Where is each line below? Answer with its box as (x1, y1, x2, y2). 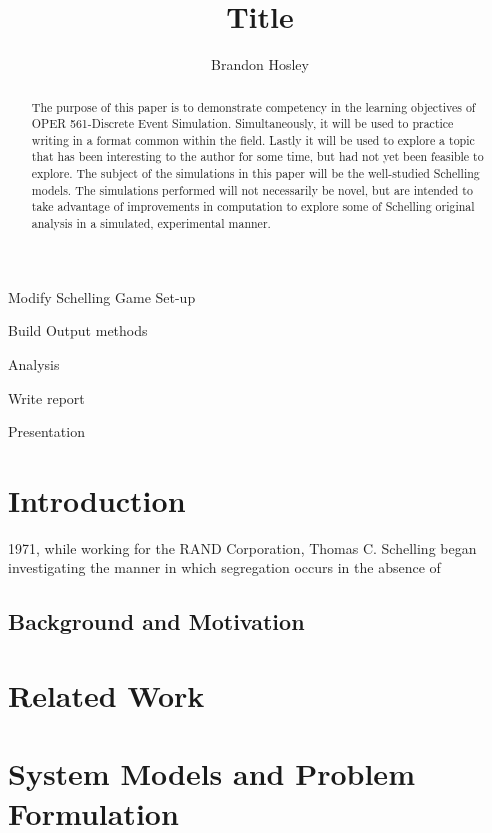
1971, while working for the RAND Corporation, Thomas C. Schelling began (8, 537, 477, 558)
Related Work (8, 675, 205, 716)
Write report (8, 387, 85, 408)
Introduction (8, 479, 186, 520)
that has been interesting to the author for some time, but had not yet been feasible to (31, 148, 484, 165)
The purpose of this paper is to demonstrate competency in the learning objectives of (31, 98, 476, 115)
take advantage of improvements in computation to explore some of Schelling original (31, 198, 475, 215)
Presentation (8, 421, 85, 442)
